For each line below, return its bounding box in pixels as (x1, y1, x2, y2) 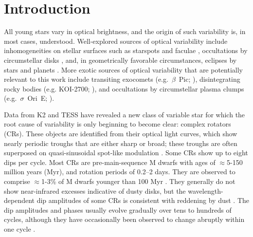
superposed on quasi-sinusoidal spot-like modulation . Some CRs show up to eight (4, 147, 248, 158)
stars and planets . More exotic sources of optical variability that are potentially (4, 64, 243, 74)
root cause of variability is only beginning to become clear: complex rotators (4, 119, 231, 129)
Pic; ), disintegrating (179, 74, 240, 84)
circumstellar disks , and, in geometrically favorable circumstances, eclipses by (4, 55, 237, 65)
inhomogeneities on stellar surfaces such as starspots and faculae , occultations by (4, 45, 248, 55)
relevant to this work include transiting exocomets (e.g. (4, 74, 168, 84)
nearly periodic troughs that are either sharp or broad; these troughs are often (4, 138, 237, 148)
